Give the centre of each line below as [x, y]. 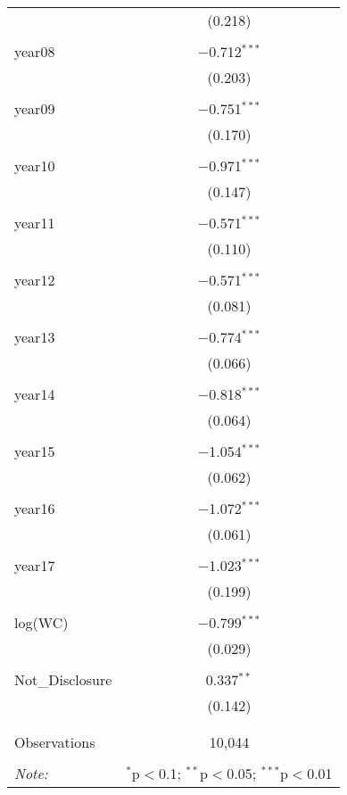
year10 [35, 166]
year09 [35, 108]
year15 [35, 451]
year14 [35, 394]
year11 [35, 223]
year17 [35, 565]
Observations [55, 742]
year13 [35, 337]
